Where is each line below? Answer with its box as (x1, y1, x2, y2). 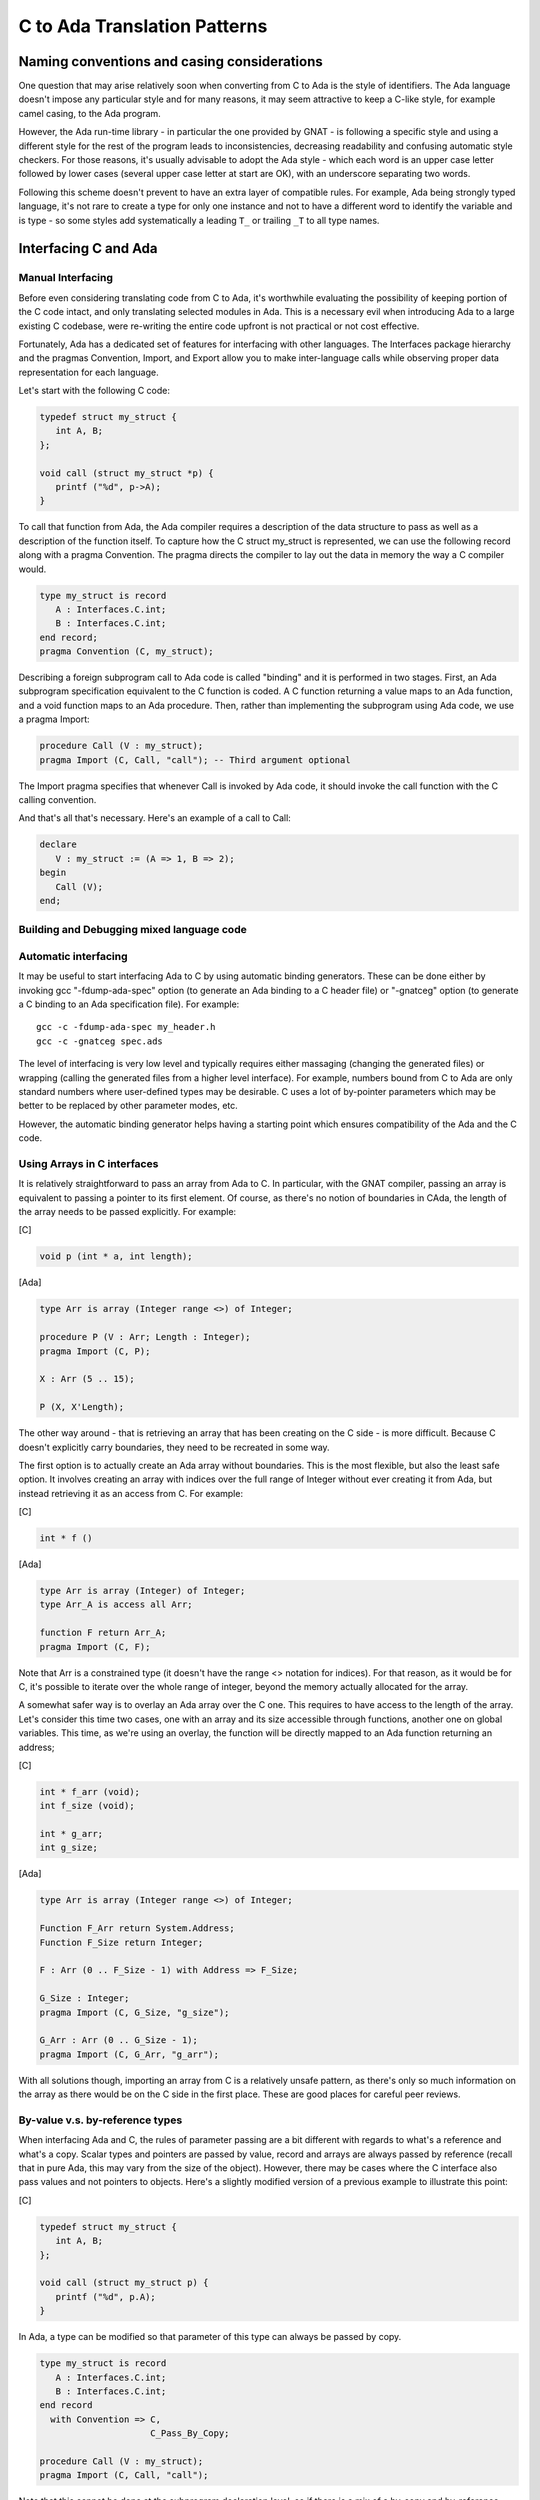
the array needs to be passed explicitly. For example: (18, 1206, 237, 1218)
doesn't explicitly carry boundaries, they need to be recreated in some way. (18, 1441, 330, 1453)
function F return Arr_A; (39, 1627, 167, 1639)
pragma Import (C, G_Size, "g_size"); (39, 2006, 230, 2018)
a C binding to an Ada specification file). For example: (18, 998, 240, 1010)
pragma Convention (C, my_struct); (39, 646, 214, 657)
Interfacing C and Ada (18, 240, 159, 257)
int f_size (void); (39, 1800, 135, 1812)
